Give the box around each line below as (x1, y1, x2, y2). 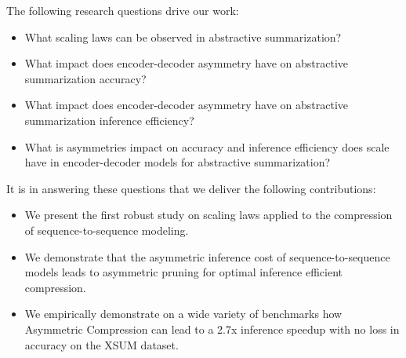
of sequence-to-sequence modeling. (24, 221, 189, 238)
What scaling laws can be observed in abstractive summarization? (24, 28, 342, 45)
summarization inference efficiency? (24, 111, 194, 128)
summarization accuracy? (24, 70, 147, 86)
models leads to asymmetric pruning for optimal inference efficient (24, 264, 343, 280)
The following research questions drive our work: (6, 2, 239, 18)
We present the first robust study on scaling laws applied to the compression (24, 206, 393, 223)
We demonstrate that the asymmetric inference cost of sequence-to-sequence (24, 248, 390, 265)
